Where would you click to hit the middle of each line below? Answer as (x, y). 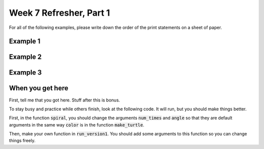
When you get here (39, 88)
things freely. (22, 141)
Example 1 (25, 41)
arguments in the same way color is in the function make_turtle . (77, 124)
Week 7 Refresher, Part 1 (59, 13)
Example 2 (25, 57)
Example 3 (25, 73)
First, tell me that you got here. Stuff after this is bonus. (65, 100)
